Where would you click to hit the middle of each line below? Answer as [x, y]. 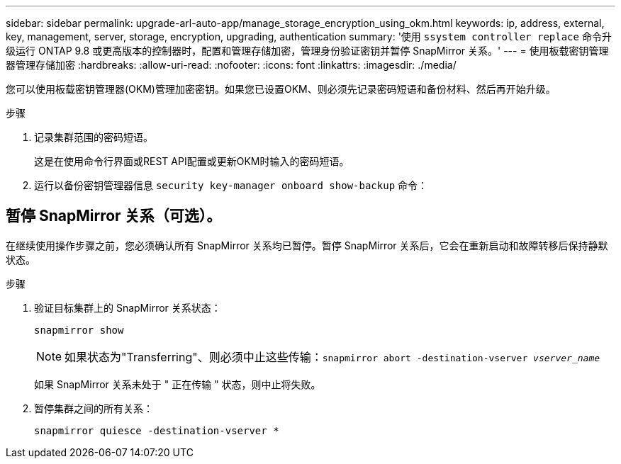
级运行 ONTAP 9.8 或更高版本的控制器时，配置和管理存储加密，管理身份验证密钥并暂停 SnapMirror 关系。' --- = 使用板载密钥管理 [307, 51]
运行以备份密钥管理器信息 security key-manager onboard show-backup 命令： [231, 185]
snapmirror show [79, 330]
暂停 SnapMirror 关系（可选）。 [114, 216]
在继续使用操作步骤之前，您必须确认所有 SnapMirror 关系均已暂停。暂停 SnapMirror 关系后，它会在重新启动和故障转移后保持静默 [307, 245]
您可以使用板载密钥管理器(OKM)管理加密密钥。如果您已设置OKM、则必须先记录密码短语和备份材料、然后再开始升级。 [281, 89]
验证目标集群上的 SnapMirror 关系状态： [128, 307]
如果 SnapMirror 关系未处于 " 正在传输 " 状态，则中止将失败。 [178, 384]
